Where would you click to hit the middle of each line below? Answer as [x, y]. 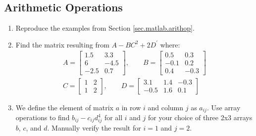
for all [113, 117]
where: [170, 44]
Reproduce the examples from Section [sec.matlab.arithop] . [105, 28]
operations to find [43, 117]
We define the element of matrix [64, 107]
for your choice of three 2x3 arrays [200, 117]
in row [131, 107]
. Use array [224, 107]
